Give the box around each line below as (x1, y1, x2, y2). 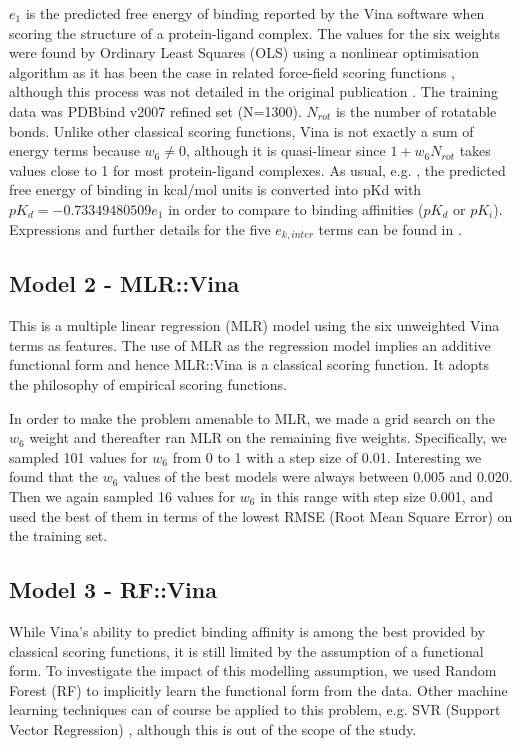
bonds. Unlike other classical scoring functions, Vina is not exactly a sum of (9, 120, 474, 141)
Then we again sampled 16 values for (9, 485, 236, 506)
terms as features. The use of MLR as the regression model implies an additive (9, 334, 491, 355)
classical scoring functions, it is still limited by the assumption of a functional (9, 640, 484, 661)
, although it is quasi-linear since (185, 140, 386, 161)
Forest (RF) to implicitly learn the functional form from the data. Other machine (9, 679, 508, 700)
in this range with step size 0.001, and (260, 485, 493, 506)
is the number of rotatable (335, 100, 497, 121)
